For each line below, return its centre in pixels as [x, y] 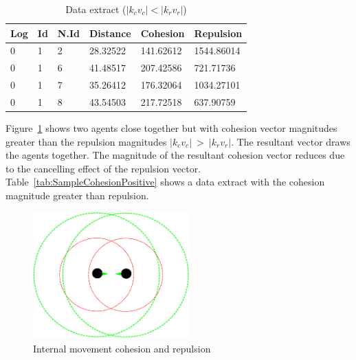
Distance [110, 33]
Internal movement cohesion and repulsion [122, 348]
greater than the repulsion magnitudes [86, 141]
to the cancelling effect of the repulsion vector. [103, 168]
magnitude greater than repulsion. [77, 195]
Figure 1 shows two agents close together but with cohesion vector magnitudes [171, 128]
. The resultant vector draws [291, 141]
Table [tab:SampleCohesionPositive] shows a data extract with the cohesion [165, 182]
